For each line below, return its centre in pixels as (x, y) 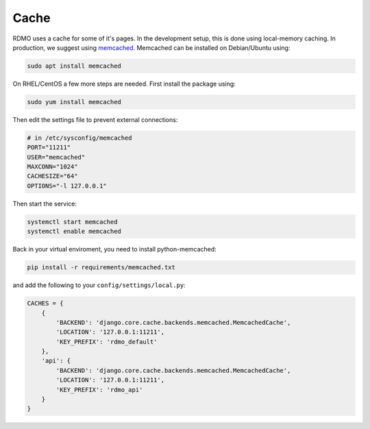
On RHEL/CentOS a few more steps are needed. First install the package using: (124, 84)
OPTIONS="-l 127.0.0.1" (67, 186)
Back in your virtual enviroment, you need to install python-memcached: (115, 249)
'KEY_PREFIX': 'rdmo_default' (107, 342)
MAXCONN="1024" (52, 167)
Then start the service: (45, 204)
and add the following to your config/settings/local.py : (99, 285)
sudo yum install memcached (74, 102)
